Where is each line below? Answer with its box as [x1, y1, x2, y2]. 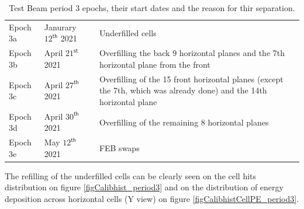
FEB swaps [99, 141, 140, 154]
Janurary [44, 20, 77, 33]
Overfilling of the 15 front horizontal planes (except [99, 72, 284, 85]
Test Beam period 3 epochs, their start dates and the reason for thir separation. [9, 2, 295, 13]
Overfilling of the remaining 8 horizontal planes [99, 116, 269, 128]
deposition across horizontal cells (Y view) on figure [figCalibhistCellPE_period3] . [5, 193, 299, 205]
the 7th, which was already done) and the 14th [99, 84, 267, 96]
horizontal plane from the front [99, 58, 210, 70]
